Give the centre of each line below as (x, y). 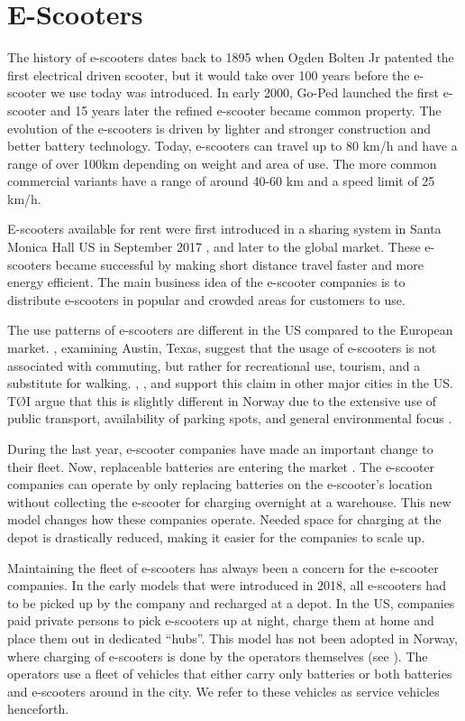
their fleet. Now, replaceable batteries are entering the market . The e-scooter (221, 466)
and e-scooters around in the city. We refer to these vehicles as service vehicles (223, 691)
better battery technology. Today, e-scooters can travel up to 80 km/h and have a (232, 146)
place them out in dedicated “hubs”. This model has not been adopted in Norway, (232, 638)
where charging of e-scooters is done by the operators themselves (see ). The (218, 656)
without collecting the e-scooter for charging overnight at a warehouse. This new (229, 501)
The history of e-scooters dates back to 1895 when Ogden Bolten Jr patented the (231, 57)
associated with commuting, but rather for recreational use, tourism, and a (214, 365)
